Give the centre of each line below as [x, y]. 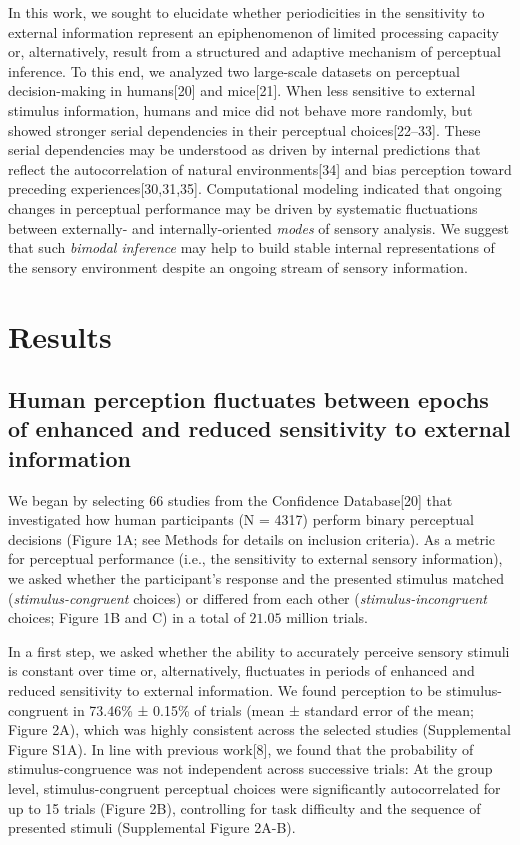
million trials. [327, 617]
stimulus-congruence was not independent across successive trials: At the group [250, 768]
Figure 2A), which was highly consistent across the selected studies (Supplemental [259, 729]
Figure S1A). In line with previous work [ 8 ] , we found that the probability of [241, 748]
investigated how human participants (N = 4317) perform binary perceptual [241, 519]
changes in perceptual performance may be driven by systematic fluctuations [243, 207]
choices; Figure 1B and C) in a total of [126, 617]
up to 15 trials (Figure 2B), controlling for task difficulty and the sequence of [244, 807]
